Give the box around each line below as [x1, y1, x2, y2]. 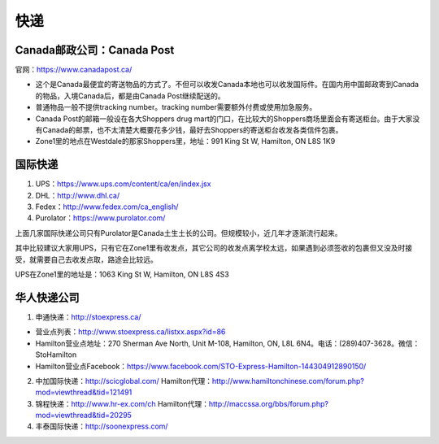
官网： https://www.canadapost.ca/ [15, 65, 133, 75]
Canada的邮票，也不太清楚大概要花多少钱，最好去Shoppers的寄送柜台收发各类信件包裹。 [41, 125, 343, 135]
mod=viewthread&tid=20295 [35, 411, 132, 420]
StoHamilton [35, 350, 77, 359]
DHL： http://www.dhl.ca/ [35, 190, 120, 200]
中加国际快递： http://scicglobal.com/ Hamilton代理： [35, 376, 213, 385]
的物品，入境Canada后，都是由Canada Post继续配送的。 [35, 90, 225, 101]
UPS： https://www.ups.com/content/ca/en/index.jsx [35, 179, 211, 189]
